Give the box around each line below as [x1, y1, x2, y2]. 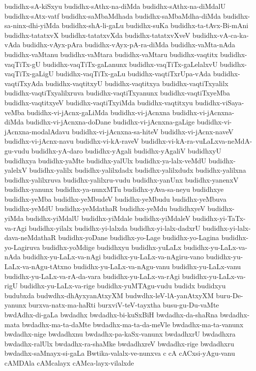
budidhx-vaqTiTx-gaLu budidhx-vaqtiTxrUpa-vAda [56, 68, 211, 79]
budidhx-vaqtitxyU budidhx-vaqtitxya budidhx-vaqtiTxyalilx [45, 78, 228, 88]
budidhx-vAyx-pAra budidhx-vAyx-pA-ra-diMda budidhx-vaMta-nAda [22, 39, 235, 50]
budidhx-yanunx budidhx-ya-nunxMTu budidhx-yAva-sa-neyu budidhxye [4, 184, 224, 194]
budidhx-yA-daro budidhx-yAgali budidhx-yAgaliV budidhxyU [31, 145, 222, 155]
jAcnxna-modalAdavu [4, 126, 70, 136]
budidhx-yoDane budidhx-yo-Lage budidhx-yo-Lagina [58, 232, 219, 243]
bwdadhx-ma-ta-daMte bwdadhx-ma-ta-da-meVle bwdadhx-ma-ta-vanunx [22, 319, 244, 329]
